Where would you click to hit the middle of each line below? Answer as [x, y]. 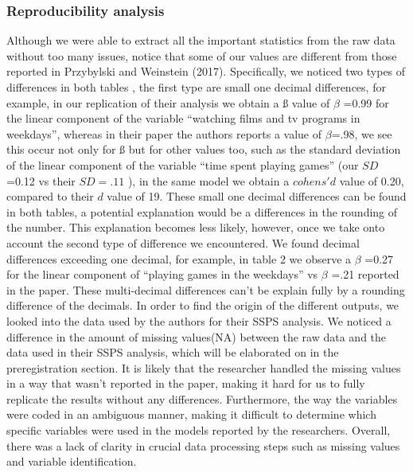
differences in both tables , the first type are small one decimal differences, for [196, 87]
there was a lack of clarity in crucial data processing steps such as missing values [203, 445]
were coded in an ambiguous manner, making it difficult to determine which [191, 414]
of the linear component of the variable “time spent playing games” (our [183, 164]
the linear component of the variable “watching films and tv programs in [183, 118]
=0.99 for [366, 102]
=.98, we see [362, 133]
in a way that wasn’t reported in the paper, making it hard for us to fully [186, 383]
